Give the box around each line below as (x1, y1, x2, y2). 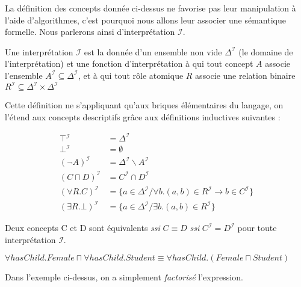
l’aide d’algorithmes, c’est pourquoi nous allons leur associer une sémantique (5, 13, 286, 26)
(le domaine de (238, 45, 293, 58)
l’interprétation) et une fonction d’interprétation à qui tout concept (5, 57, 253, 70)
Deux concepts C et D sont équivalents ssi (5, 221, 160, 234)
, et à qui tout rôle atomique (78, 69, 184, 81)
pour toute (237, 221, 277, 234)
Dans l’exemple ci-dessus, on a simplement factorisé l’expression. (5, 271, 243, 283)
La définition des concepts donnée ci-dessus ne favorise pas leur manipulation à (5, 2, 296, 14)
